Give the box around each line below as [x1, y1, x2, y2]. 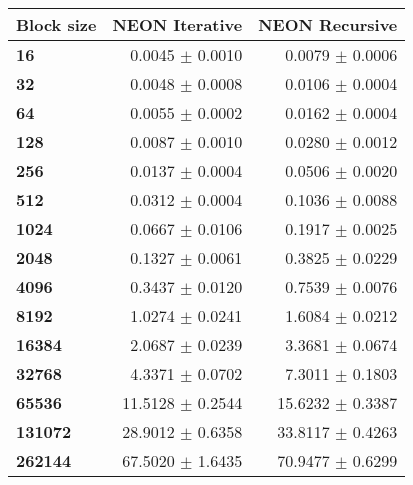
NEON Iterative [112, 13, 243, 36]
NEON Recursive [258, 13, 398, 36]
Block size [16, 13, 97, 36]
